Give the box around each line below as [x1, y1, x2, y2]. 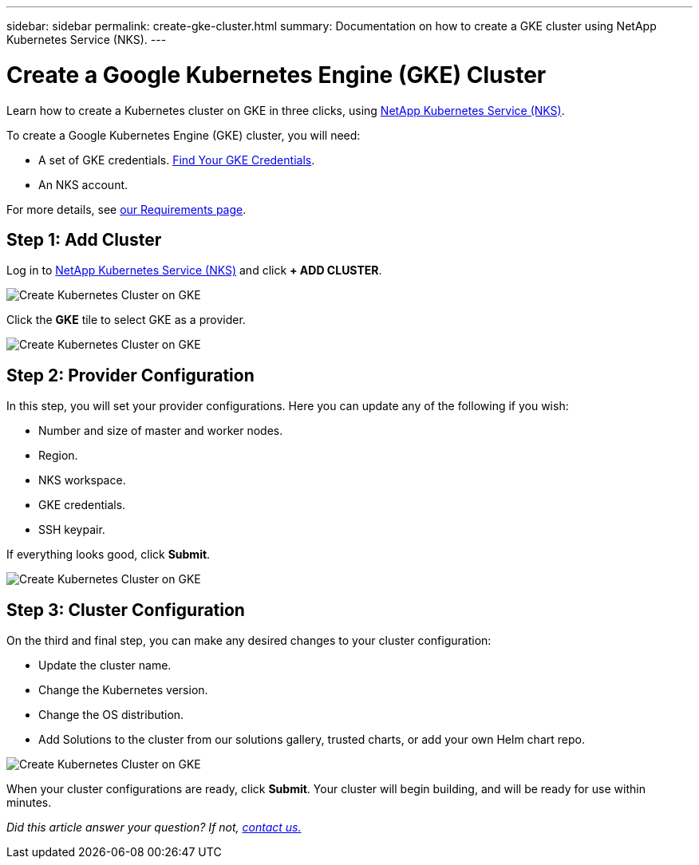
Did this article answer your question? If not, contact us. [6, 820, 302, 835]
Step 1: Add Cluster [6, 229, 162, 250]
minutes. [6, 796, 52, 810]
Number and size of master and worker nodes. [38, 424, 283, 438]
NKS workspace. [38, 473, 126, 488]
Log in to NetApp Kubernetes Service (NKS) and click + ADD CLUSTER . [6, 263, 382, 278]
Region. [38, 448, 78, 463]
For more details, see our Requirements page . [6, 202, 247, 216]
